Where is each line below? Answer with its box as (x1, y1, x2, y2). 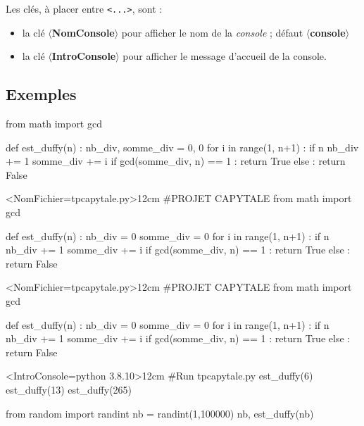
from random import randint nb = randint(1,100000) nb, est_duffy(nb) (6, 406, 314, 420)
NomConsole (51, 25, 115, 39)
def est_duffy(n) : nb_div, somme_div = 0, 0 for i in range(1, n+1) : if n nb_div (6, 139, 359, 154)
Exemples (6, 83, 77, 105)
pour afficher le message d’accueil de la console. (123, 49, 327, 63)
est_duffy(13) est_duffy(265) (6, 382, 132, 396)
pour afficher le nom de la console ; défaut (121, 25, 303, 39)
